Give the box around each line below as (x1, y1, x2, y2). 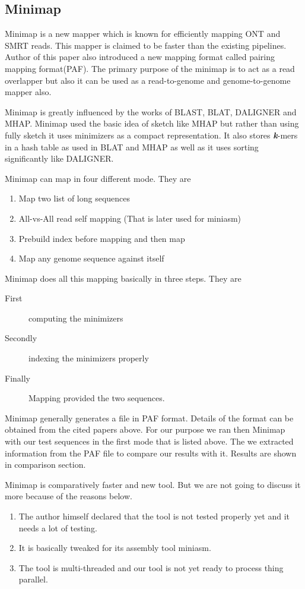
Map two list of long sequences (18, 192, 131, 204)
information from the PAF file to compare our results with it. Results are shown (5, 446, 297, 459)
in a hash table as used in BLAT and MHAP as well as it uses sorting (5, 140, 259, 153)
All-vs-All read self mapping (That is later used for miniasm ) (18, 212, 242, 224)
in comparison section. (5, 458, 86, 471)
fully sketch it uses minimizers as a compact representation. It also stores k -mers (5, 128, 298, 141)
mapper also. (5, 86, 52, 98)
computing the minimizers (28, 311, 123, 324)
